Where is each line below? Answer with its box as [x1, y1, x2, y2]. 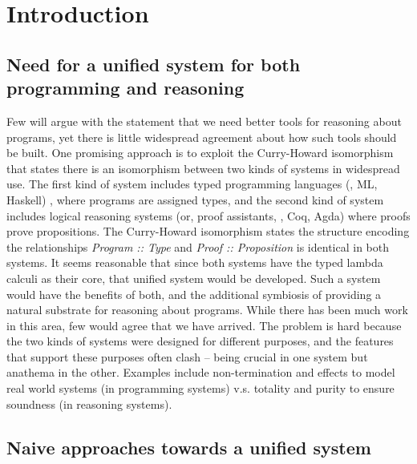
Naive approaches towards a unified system [6, 434, 371, 459]
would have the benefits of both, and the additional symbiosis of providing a [6, 285, 382, 302]
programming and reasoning [6, 75, 245, 100]
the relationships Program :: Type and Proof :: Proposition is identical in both [6, 238, 390, 255]
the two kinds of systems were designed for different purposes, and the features [6, 333, 394, 349]
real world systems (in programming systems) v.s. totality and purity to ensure [6, 380, 395, 397]
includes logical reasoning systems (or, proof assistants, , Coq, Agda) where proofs [6, 207, 411, 224]
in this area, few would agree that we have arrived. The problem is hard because [6, 317, 402, 333]
